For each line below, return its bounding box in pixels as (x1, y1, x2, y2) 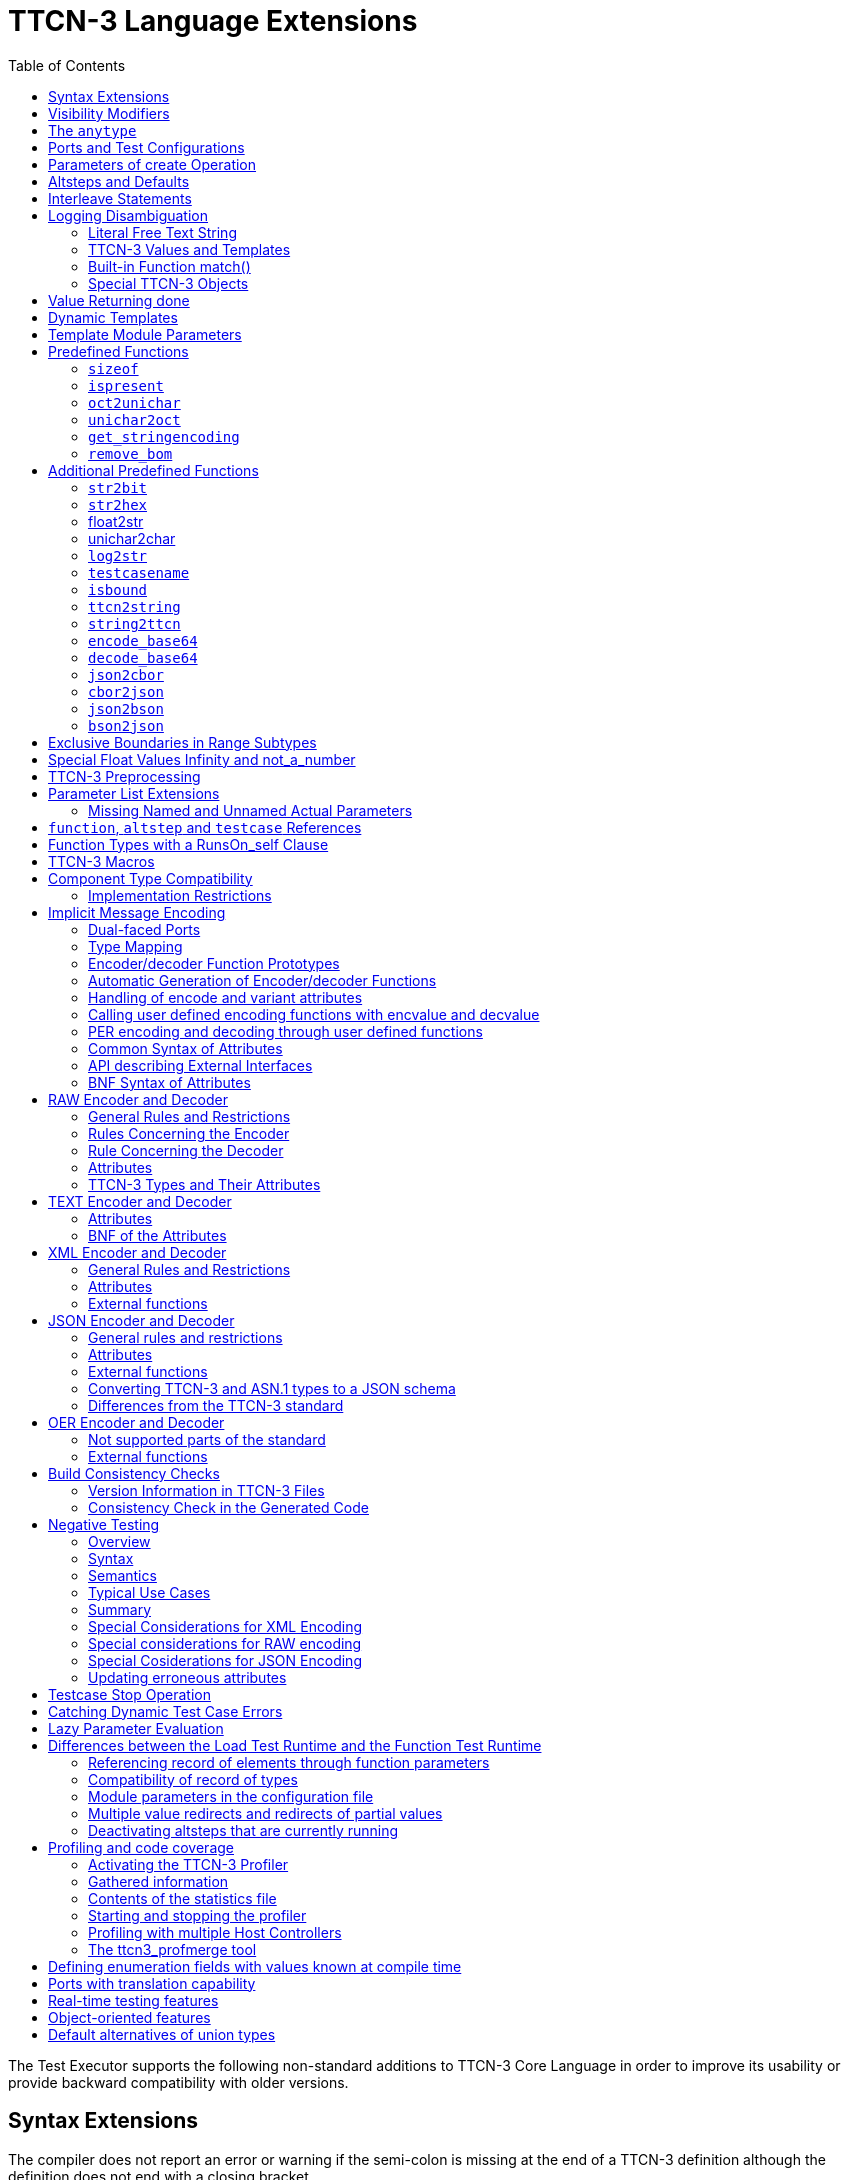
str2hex (88, 496, 148, 513)
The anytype (48, 121, 137, 139)
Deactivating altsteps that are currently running (88, 1821, 399, 1839)
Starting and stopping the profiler (88, 1906, 307, 1924)
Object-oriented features (48, 2008, 211, 2026)
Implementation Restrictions (88, 886, 272, 904)
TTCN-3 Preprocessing (48, 767, 201, 785)
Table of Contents (8, 56, 126, 74)
